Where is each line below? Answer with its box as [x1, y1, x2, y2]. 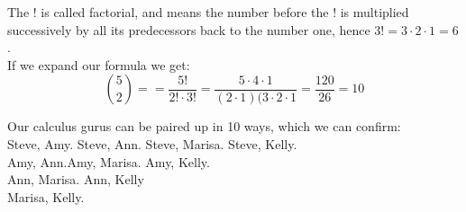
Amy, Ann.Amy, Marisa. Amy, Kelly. [7, 152, 210, 171]
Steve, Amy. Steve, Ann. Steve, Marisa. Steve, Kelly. [7, 134, 297, 153]
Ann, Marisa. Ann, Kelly [7, 170, 144, 189]
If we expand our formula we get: [7, 55, 190, 74]
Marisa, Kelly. [7, 187, 85, 206]
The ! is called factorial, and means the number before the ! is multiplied [7, 3, 409, 21]
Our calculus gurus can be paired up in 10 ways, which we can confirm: [7, 117, 401, 136]
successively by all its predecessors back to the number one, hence [7, 20, 370, 39]
